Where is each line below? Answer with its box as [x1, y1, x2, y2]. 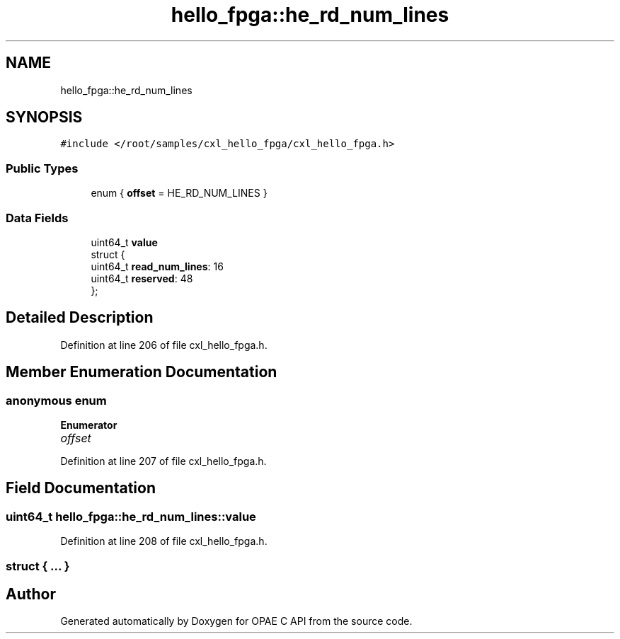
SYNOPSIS [6, 108, 83, 127]
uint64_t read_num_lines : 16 [91, 260, 224, 272]
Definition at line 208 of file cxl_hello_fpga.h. [60, 535, 268, 548]
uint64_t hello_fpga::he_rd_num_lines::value [6, 509, 256, 524]
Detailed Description [6, 309, 154, 327]
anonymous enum [6, 393, 107, 408]
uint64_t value [91, 236, 158, 248]
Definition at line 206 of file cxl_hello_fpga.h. [60, 338, 268, 351]
